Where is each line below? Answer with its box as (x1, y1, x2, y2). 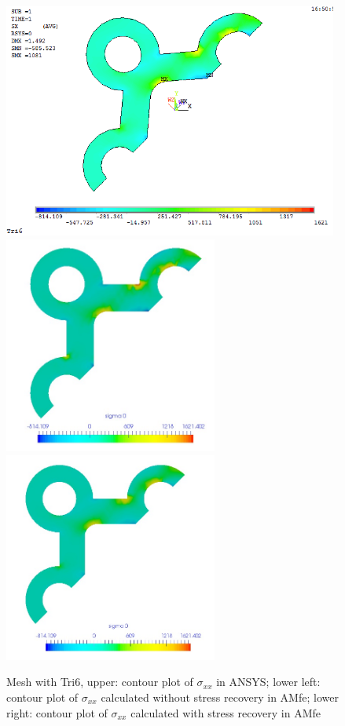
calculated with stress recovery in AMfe (130, 704, 321, 721)
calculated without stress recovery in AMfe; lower (101, 688, 339, 705)
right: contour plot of (6, 704, 108, 721)
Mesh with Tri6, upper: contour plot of (6, 673, 193, 690)
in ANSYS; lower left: (216, 673, 321, 690)
